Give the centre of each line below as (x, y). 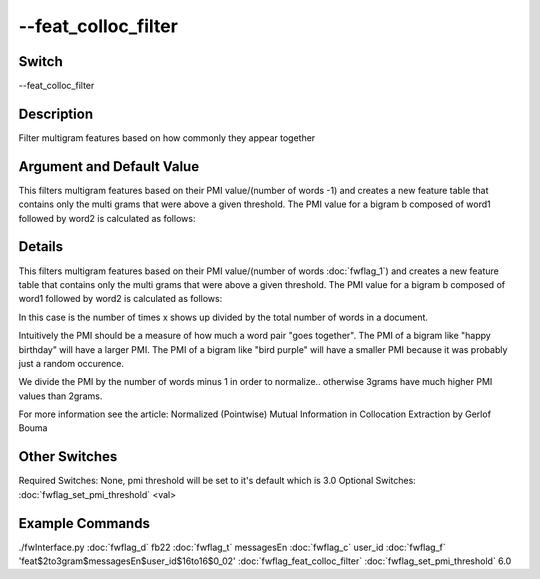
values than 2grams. (60, 396)
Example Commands (84, 523)
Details (41, 246)
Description (56, 113)
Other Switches (68, 456)
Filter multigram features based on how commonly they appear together (167, 137)
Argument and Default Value (109, 166)
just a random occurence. (71, 363)
